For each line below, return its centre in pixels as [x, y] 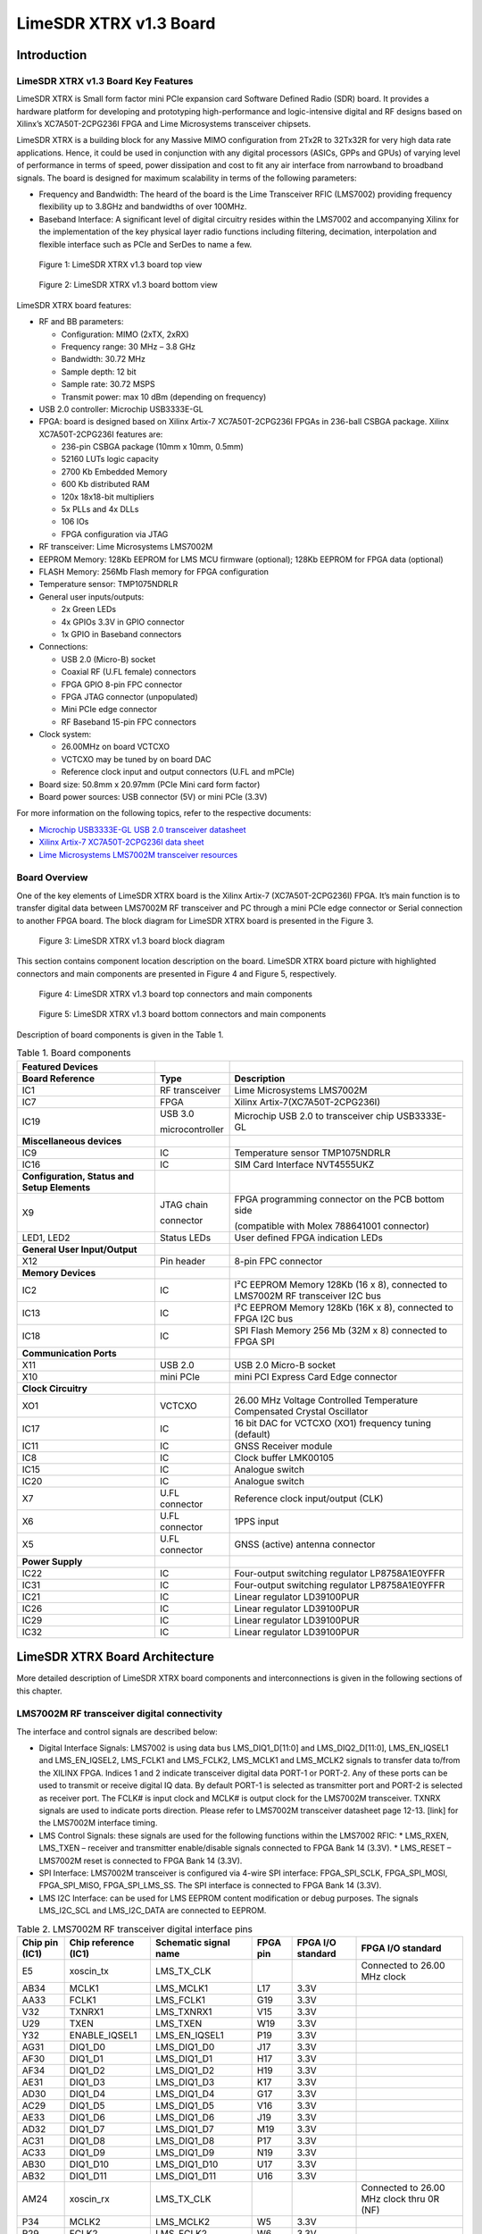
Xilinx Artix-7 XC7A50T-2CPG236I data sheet [121, 842]
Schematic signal [193, 1942]
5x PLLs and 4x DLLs [100, 509]
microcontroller [192, 1129]
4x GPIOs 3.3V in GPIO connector [123, 622]
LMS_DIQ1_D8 [185, 2140]
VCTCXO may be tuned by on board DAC [136, 759]
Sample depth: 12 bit [99, 372]
